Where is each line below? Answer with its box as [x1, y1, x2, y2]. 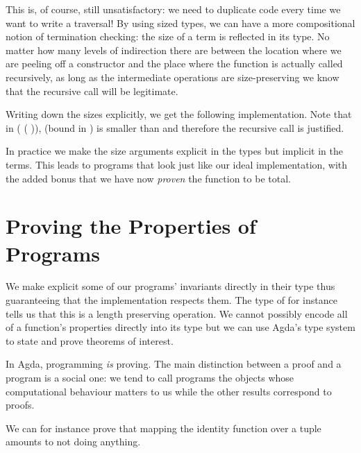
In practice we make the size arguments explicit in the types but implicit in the [6, 144, 343, 158]
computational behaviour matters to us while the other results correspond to [6, 384, 332, 398]
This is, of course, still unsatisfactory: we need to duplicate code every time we [6, 2, 341, 16]
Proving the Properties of [6, 212, 256, 240]
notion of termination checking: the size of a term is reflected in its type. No [6, 29, 330, 44]
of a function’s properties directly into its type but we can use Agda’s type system [6, 320, 355, 334]
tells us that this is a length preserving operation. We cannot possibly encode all [6, 306, 348, 320]
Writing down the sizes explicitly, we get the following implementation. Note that [6, 107, 352, 121]
